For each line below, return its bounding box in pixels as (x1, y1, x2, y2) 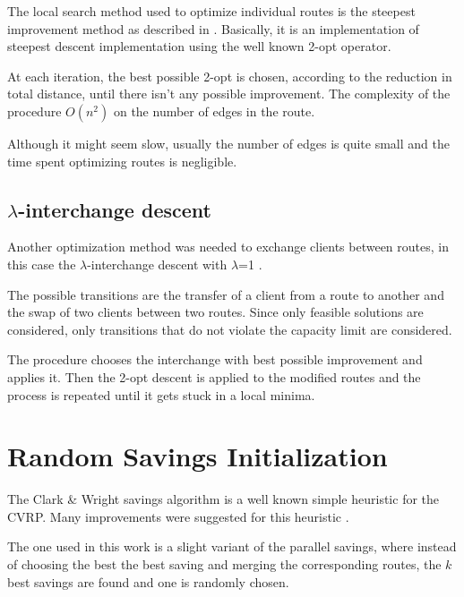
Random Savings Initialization (7, 438, 388, 474)
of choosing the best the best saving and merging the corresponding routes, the (7, 555, 442, 574)
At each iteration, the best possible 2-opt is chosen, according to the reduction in (7, 66, 452, 85)
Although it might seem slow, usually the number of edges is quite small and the (7, 133, 450, 152)
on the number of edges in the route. (113, 101, 315, 120)
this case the (7, 254, 76, 273)
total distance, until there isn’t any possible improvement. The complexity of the (7, 84, 451, 103)
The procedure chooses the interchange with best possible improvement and (7, 350, 423, 369)
